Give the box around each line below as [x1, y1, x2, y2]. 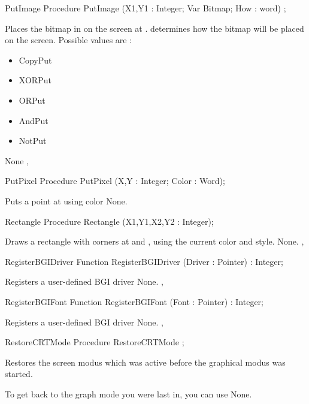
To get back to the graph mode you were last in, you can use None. [5, 387, 252, 400]
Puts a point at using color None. [5, 194, 128, 207]
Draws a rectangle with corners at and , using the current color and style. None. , [5, 235, 304, 248]
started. [5, 367, 33, 380]
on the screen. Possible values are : [5, 34, 132, 46]
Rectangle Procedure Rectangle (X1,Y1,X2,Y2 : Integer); [5, 215, 214, 227]
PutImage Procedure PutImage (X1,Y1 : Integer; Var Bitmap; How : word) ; [5, 2, 286, 14]
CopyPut [19, 53, 52, 66]
